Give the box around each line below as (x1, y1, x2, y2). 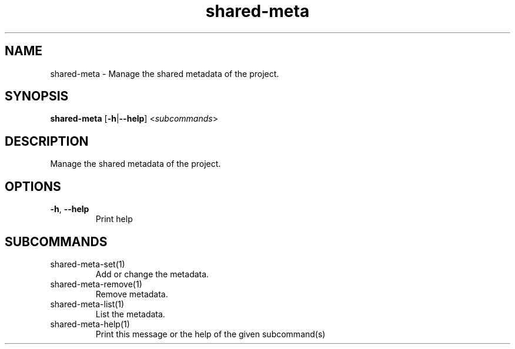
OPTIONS (5, 179, 61, 194)
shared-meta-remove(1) (50, 278, 142, 289)
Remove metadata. (95, 288, 168, 299)
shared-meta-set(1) (50, 259, 125, 269)
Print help (95, 214, 133, 224)
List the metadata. (95, 308, 165, 319)
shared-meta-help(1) (50, 318, 130, 329)
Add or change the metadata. (95, 269, 209, 279)
